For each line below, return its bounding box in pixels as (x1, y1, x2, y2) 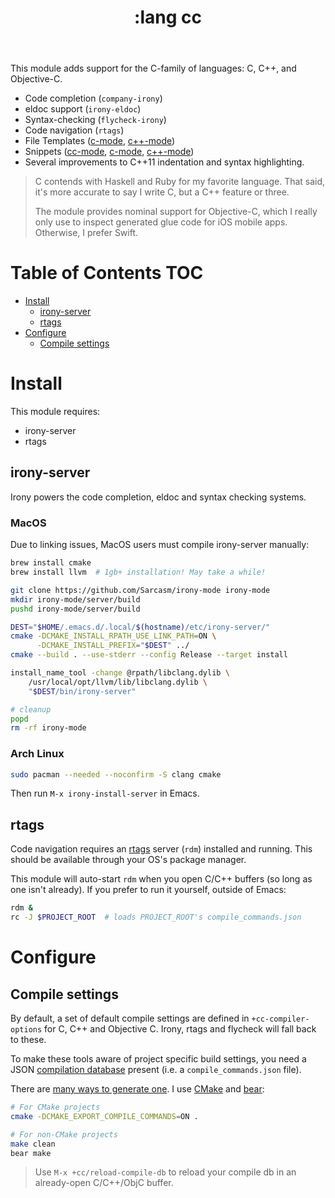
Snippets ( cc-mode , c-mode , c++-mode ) (24, 146, 195, 158)
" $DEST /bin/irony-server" (28, 686, 137, 696)
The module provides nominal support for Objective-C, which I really (34, 206, 318, 218)
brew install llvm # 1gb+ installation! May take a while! (10, 567, 267, 578)
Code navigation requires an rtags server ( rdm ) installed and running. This (10, 843, 313, 855)
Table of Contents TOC (10, 262, 204, 285)
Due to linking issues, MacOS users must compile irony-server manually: (10, 539, 310, 551)
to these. (10, 1034, 47, 1046)
